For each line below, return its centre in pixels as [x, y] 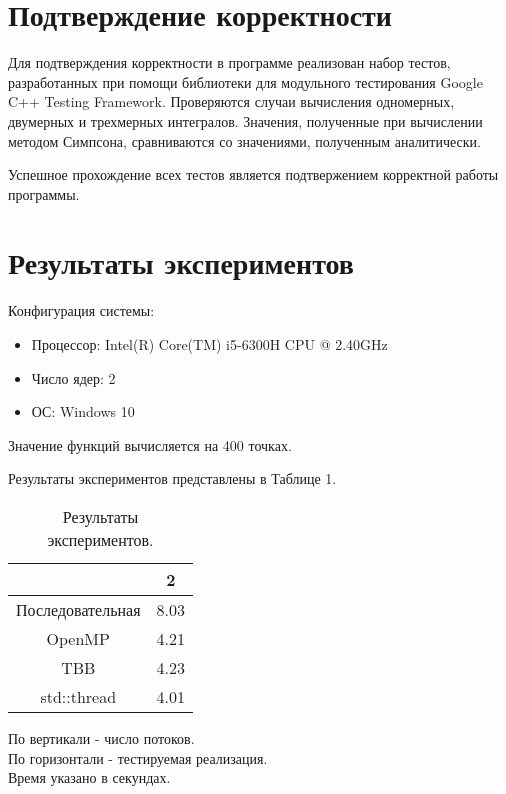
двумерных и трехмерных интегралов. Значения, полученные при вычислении [245, 120]
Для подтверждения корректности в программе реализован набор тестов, [229, 62]
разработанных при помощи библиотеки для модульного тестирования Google [245, 81]
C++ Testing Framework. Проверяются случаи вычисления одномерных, [231, 101]
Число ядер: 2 [73, 377]
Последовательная [78, 609]
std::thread [78, 696]
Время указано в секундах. [89, 777]
